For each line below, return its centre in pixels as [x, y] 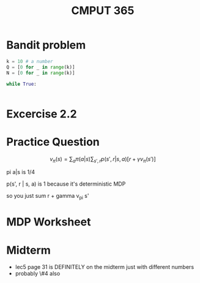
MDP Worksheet [49, 222]
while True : [21, 84]
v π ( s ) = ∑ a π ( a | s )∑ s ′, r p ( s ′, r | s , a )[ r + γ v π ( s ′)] [103, 160]
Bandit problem [46, 45]
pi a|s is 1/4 [21, 172]
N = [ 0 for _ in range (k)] [41, 73]
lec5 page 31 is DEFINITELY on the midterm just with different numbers [105, 267]
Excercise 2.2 [42, 114]
